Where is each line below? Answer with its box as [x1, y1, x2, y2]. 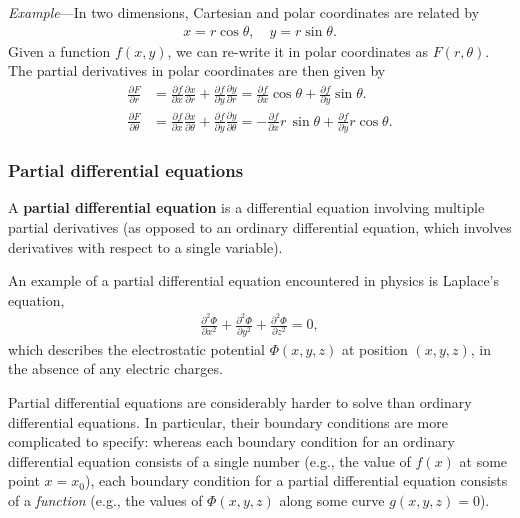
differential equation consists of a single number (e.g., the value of [8, 450, 411, 471]
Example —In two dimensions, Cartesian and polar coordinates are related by [8, 2, 480, 22]
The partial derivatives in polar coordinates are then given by [8, 60, 386, 81]
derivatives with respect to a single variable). [8, 236, 283, 257]
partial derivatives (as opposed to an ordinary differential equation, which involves [8, 216, 512, 237]
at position [341, 338, 408, 359]
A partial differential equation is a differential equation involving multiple [8, 197, 485, 218]
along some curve [279, 489, 385, 510]
